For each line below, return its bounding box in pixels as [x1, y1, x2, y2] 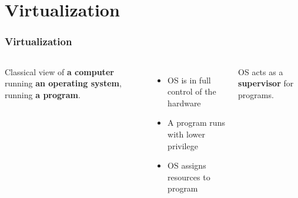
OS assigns [168, 159, 206, 172]
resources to [168, 170, 210, 183]
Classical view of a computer [5, 65, 114, 78]
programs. [238, 88, 274, 100]
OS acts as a [238, 65, 283, 78]
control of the [168, 85, 216, 98]
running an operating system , [5, 77, 122, 89]
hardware [168, 96, 201, 109]
